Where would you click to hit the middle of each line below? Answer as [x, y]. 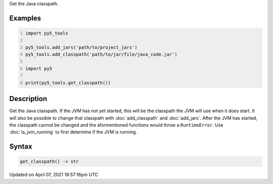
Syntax [21, 147]
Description [28, 99]
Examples [25, 18]
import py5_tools [47, 33]
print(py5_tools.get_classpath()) [68, 83]
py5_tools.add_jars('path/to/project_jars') [81, 47]
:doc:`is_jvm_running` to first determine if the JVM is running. [73, 132]
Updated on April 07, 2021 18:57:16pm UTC [54, 175]
